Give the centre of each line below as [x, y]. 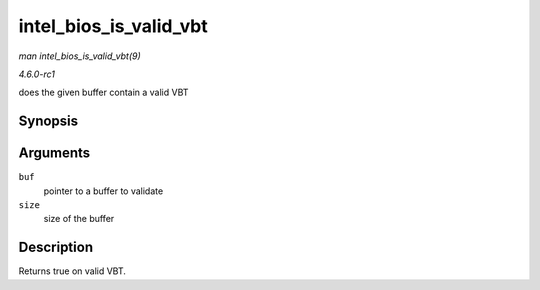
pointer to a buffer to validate [103, 191]
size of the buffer [79, 219]
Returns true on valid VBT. [72, 271]
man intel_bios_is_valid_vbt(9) [80, 56]
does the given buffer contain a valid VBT [103, 92]
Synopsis [48, 121]
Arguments [54, 153]
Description [56, 247]
